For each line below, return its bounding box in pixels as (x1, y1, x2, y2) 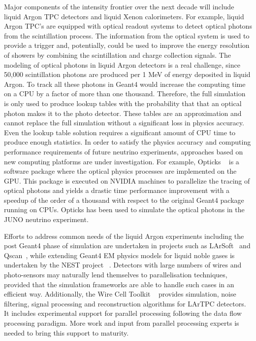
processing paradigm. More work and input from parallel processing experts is (4, 318, 239, 328)
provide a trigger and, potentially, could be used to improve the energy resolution (4, 40, 250, 50)
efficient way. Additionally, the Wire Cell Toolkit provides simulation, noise (4, 289, 236, 299)
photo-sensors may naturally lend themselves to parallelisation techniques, (4, 269, 227, 280)
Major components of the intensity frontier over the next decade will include (4, 1, 234, 11)
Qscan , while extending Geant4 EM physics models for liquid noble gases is (4, 250, 235, 260)
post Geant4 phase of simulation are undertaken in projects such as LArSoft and (4, 240, 251, 251)
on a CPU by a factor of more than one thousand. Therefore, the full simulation (4, 88, 246, 99)
